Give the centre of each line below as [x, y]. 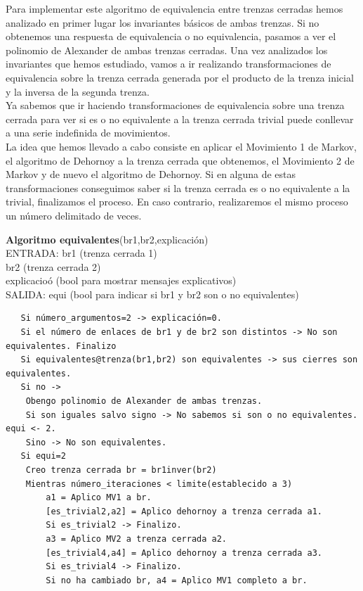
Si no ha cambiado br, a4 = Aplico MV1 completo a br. [177, 580]
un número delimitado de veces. [74, 215]
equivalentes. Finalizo [61, 346]
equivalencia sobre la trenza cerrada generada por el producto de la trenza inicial [180, 77]
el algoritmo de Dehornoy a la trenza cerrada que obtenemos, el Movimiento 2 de [180, 160]
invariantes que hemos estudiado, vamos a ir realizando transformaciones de [169, 64]
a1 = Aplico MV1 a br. [99, 498]
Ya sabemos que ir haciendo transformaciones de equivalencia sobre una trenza [175, 105]
